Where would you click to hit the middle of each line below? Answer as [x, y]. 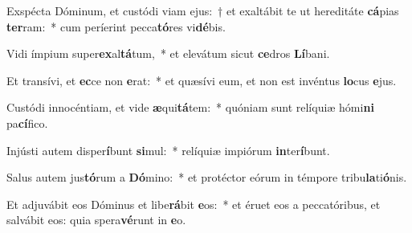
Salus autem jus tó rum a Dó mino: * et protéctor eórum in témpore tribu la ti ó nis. [207, 177]
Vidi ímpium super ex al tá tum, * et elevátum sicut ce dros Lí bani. [168, 53]
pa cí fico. [27, 123]
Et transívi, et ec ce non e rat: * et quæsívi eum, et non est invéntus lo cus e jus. [202, 80]
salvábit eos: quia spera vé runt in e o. [96, 220]
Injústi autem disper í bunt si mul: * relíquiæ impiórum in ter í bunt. [168, 150]
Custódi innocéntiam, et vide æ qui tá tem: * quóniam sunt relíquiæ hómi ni [190, 107]
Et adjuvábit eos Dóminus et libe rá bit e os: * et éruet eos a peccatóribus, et [194, 204]
